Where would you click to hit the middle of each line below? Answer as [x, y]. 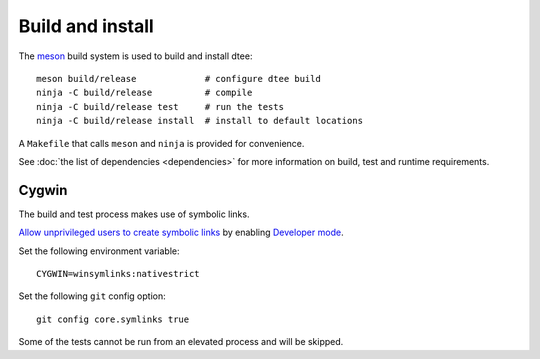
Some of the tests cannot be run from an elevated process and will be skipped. [181, 342]
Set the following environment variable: [99, 251]
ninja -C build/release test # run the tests [160, 106]
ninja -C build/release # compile [144, 93]
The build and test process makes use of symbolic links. [134, 214]
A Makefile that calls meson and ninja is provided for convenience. [161, 143]
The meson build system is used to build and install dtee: [135, 56]
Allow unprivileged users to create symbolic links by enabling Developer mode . [181, 232]
